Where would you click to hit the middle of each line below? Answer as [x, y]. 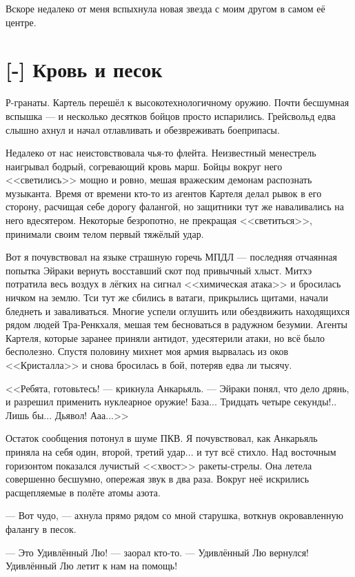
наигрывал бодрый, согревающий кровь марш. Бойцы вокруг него [144, 166]
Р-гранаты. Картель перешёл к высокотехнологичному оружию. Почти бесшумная [177, 102]
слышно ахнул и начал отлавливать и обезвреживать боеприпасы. [143, 129]
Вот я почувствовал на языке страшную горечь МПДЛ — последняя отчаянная [171, 257]
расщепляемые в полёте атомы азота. [83, 492]
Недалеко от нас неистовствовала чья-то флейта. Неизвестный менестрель [161, 153]
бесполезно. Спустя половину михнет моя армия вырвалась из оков [147, 351]
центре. [21, 22]
